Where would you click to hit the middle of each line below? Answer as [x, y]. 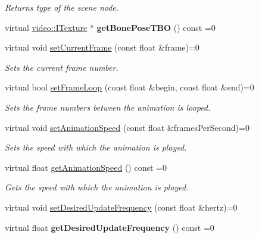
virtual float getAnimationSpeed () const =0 [86, 167]
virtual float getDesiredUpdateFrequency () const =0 [110, 227]
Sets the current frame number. [62, 67]
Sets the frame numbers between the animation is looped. [108, 107]
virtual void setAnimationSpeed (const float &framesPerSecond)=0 [127, 127]
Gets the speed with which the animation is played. [97, 187]
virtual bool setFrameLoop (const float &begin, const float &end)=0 [129, 87]
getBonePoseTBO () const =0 [156, 27]
